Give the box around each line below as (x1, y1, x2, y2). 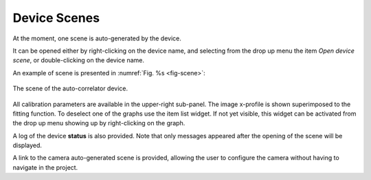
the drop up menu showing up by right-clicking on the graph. (12, 119, 185, 127)
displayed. (12, 141, 43, 150)
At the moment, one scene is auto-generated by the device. (12, 34, 181, 42)
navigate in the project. (12, 163, 78, 171)
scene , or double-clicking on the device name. (12, 56, 144, 64)
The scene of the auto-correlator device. (12, 84, 128, 92)
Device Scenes (12, 10, 100, 25)
